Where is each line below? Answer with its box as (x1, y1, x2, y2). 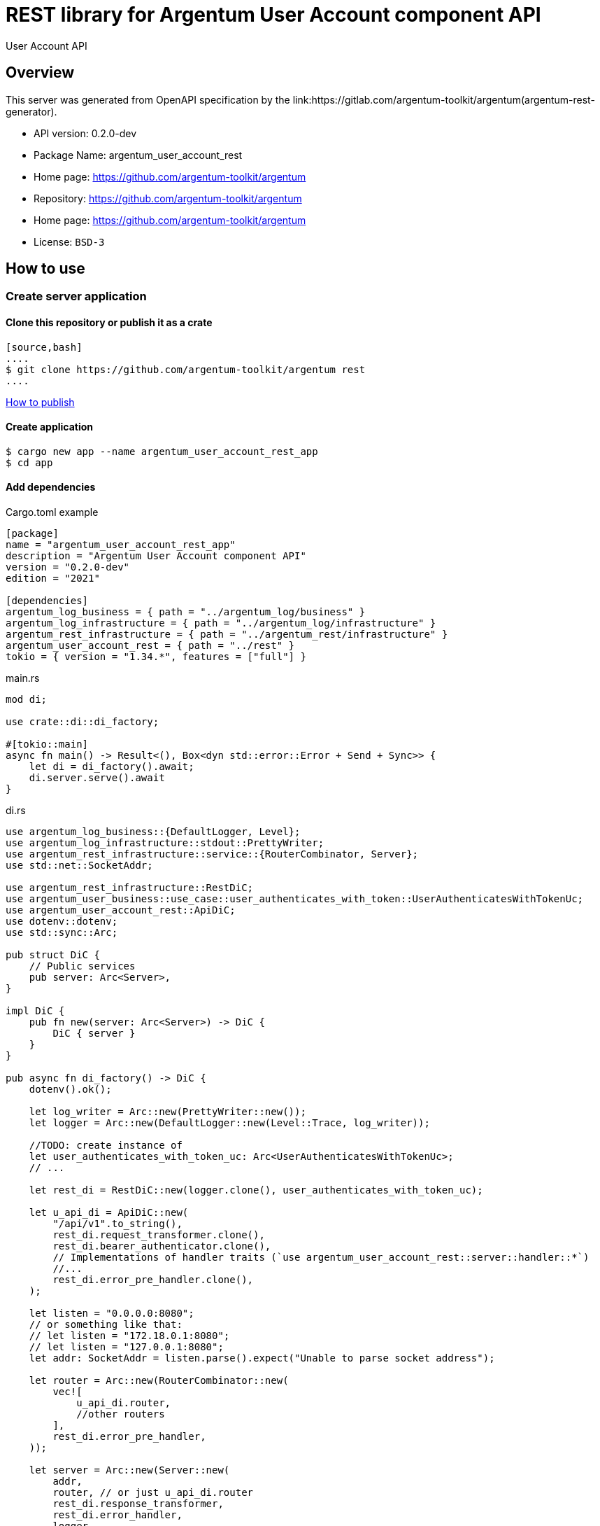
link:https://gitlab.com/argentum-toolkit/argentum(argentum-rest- (292, 93, 595, 106)
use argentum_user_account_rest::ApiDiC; (6, 904, 236, 916)
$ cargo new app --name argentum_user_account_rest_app (6, 445, 318, 457)
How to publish (6, 395, 75, 408)
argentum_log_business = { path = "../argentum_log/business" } (6, 606, 366, 618)
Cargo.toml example (6, 506, 99, 519)
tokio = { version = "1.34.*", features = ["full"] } (6, 651, 306, 663)
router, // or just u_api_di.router (52, 1487, 254, 1499)
